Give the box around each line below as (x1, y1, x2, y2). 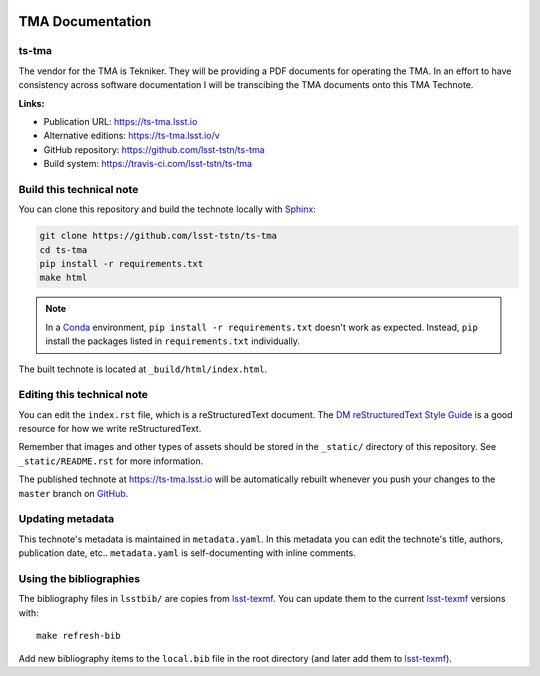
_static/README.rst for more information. (18, 455, 204, 467)
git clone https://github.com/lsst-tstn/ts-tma (39, 230, 277, 242)
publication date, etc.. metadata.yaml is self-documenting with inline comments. (18, 547, 357, 559)
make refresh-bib (36, 630, 121, 642)
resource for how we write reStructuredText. (18, 423, 202, 435)
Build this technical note (18, 182, 139, 196)
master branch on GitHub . (18, 487, 129, 499)
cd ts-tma (39, 244, 88, 255)
